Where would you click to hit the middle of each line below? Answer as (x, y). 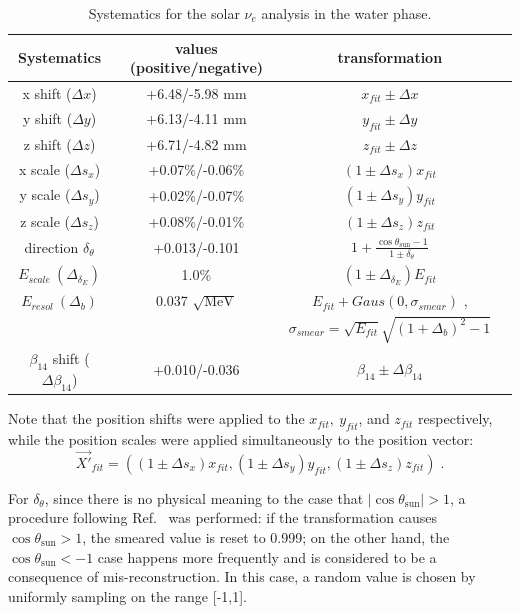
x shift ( (47, 93)
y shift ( (48, 118)
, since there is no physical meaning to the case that (204, 497)
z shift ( (47, 143)
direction (51, 247)
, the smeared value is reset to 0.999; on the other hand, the (266, 536)
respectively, (455, 418)
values (196, 47)
